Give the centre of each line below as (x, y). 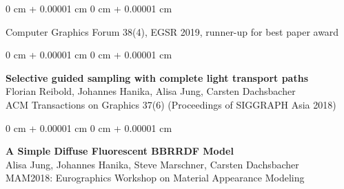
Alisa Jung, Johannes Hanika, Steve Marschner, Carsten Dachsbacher (152, 164)
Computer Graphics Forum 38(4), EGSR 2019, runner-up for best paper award (172, 31)
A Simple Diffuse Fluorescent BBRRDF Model (120, 151)
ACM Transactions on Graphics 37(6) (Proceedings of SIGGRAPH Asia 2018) (171, 104)
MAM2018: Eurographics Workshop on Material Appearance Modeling (155, 178)
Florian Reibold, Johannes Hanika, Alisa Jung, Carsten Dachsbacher (151, 91)
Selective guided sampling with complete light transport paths (157, 77)
